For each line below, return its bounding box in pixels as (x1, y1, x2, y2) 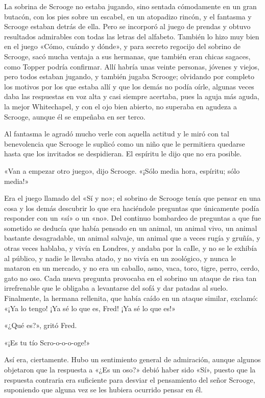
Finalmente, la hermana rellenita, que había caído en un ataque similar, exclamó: (4, 293, 258, 303)
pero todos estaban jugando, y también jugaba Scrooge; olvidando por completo (4, 71, 254, 82)
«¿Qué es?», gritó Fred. (4, 320, 77, 331)
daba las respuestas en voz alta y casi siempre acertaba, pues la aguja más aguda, (4, 91, 260, 102)
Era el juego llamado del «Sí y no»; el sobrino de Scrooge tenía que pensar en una (4, 193, 261, 203)
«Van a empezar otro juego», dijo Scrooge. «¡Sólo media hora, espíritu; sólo (4, 165, 240, 176)
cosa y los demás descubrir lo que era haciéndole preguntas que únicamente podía (4, 202, 259, 213)
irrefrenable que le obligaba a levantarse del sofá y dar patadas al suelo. (4, 283, 228, 293)
